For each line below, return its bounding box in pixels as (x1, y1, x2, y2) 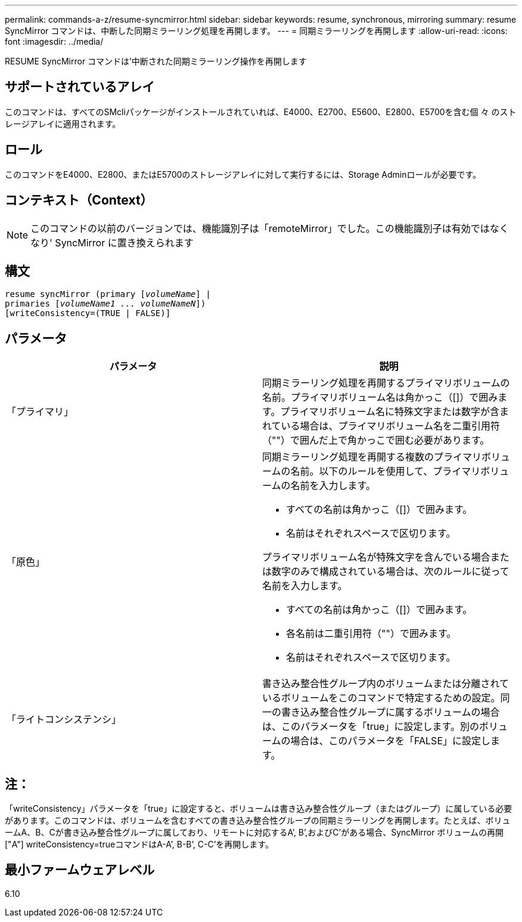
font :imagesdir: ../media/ (5, 36, 104, 47)
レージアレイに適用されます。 (5, 118, 121, 129)
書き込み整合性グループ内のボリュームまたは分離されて (262, 677, 509, 690)
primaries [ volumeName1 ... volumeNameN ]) (5, 299, 206, 309)
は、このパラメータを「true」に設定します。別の (262, 720, 479, 733)
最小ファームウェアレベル (5, 862, 155, 878)
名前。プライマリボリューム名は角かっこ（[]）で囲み (262, 391, 498, 404)
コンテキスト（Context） (5, 193, 153, 208)
